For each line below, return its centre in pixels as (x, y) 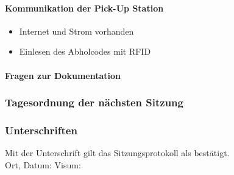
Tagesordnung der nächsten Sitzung (94, 102)
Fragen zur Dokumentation (63, 75)
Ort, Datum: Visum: (43, 164)
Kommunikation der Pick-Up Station (84, 8)
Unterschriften (41, 130)
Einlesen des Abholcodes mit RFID (85, 51)
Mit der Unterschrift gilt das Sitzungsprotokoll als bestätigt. (117, 153)
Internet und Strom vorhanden (76, 31)
